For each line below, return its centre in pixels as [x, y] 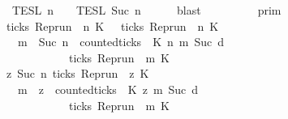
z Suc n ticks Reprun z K [77, 73]
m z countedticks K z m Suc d [108, 89]
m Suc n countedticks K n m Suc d [121, 42]
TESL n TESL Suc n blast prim [146, 10]
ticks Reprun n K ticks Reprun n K [112, 25]
